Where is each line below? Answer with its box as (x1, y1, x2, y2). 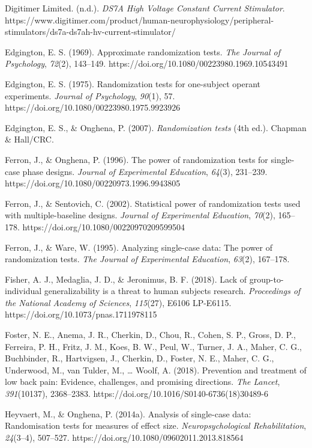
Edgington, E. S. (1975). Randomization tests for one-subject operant (5, 77, 260, 90)
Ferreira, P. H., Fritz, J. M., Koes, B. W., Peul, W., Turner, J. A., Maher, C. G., (5, 340, 302, 352)
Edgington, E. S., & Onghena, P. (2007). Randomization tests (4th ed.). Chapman (5, 121, 307, 133)
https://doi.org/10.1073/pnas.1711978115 (5, 308, 157, 321)
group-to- (249, 272, 284, 285)
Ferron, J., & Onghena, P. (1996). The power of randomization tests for (5, 153, 268, 165)
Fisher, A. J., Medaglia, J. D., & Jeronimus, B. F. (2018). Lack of (5, 272, 247, 285)
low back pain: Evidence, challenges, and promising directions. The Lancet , (5, 375, 280, 388)
